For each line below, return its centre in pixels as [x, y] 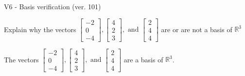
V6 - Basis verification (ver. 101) [52, 6]
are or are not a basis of [197, 29]
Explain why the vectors [40, 29]
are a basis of [143, 59]
